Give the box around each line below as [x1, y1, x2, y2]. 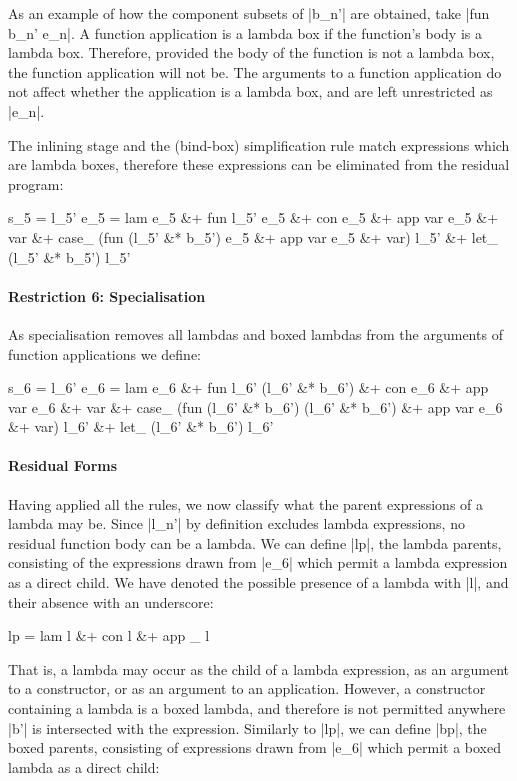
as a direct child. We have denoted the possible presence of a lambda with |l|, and [8, 572, 509, 593]
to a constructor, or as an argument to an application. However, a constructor [8, 678, 486, 699]
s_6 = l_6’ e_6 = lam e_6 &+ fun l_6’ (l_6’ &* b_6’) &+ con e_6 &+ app [8, 377, 489, 398]
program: [8, 173, 64, 194]
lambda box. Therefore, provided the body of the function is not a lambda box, [8, 42, 495, 63]
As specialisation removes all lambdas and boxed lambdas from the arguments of [8, 323, 503, 344]
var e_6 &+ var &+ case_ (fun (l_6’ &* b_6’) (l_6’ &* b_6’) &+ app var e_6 [8, 396, 503, 417]
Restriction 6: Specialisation [8, 285, 206, 306]
